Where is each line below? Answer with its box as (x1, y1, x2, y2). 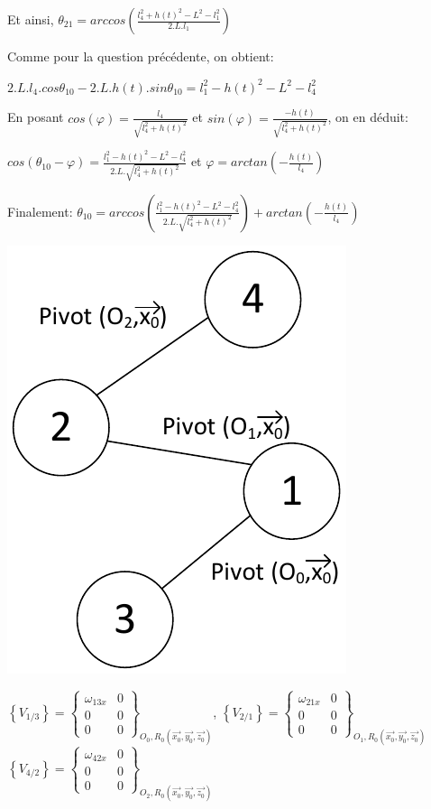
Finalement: (7, 201, 73, 220)
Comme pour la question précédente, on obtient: (7, 47, 274, 65)
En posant (7, 107, 64, 126)
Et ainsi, (7, 10, 54, 28)
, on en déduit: (327, 107, 408, 126)
